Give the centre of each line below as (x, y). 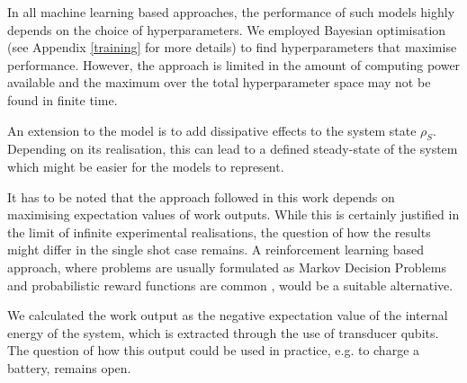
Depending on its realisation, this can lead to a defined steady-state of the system (233, 149)
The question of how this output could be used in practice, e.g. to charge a (214, 350)
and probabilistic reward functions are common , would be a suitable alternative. (230, 285)
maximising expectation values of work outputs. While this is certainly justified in (233, 214)
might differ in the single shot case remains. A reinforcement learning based (216, 249)
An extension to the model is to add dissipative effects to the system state (212, 130)
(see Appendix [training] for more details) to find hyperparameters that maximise (232, 47)
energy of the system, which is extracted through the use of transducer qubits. (223, 332)
